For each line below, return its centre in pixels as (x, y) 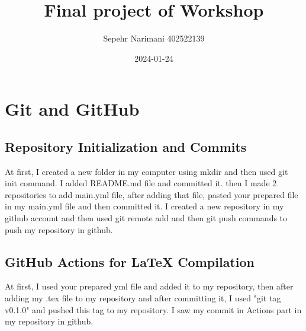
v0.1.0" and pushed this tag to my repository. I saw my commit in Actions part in (153, 309)
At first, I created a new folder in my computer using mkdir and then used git (146, 171)
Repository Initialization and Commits (126, 146)
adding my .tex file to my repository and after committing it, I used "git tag (143, 298)
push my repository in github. (59, 229)
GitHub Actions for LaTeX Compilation (130, 261)
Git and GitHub (72, 109)
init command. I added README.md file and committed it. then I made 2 (141, 183)
